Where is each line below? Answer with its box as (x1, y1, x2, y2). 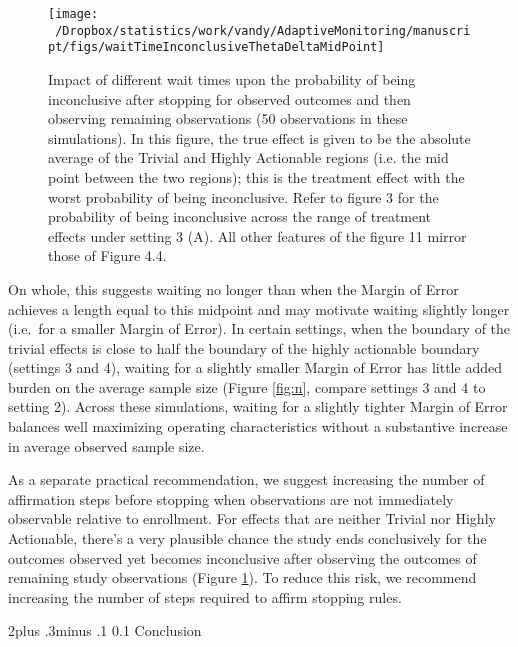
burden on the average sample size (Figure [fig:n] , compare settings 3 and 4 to (8, 376, 486, 397)
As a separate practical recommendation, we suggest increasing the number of (8, 469, 485, 490)
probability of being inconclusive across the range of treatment (48, 206, 432, 227)
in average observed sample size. (8, 435, 205, 456)
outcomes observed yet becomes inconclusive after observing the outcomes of (8, 547, 477, 568)
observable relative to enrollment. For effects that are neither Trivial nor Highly (8, 508, 496, 529)
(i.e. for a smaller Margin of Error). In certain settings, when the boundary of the (8, 318, 511, 339)
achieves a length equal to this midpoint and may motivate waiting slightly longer (8, 298, 510, 319)
